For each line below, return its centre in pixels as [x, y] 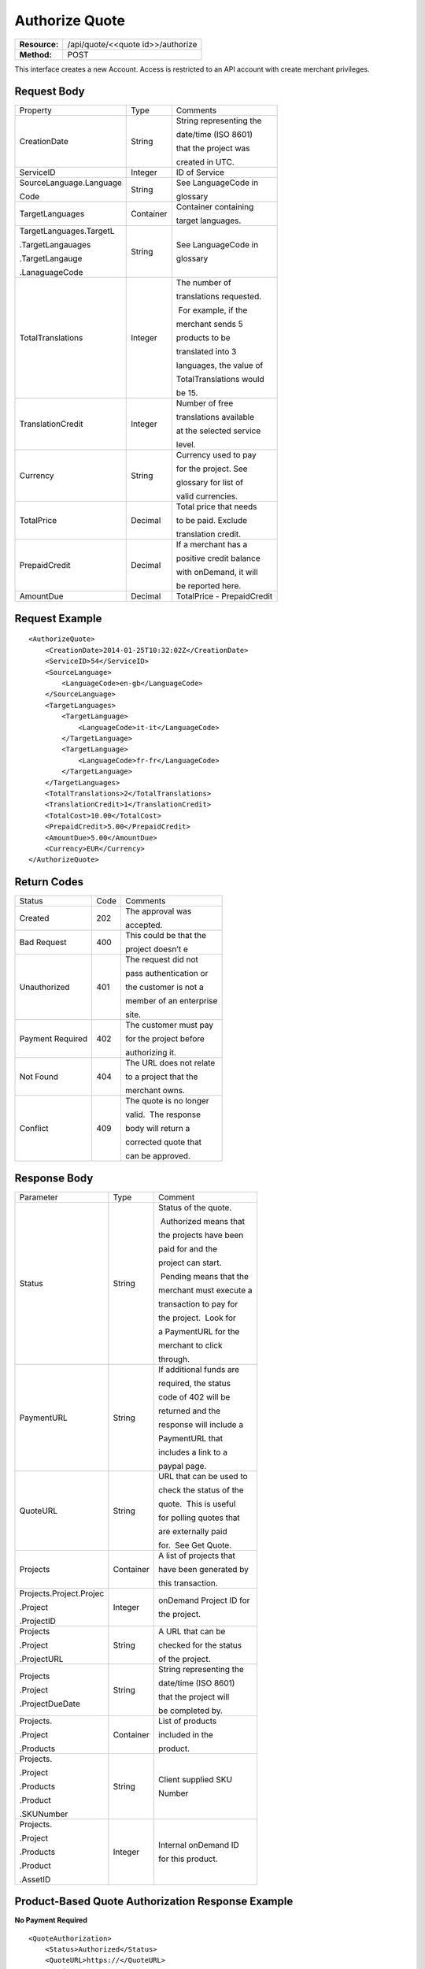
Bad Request [43, 943]
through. [174, 1359]
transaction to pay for [198, 1303]
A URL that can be [192, 1631]
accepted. [144, 925]
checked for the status [200, 1645]
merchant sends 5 [209, 324]
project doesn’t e [156, 949]
